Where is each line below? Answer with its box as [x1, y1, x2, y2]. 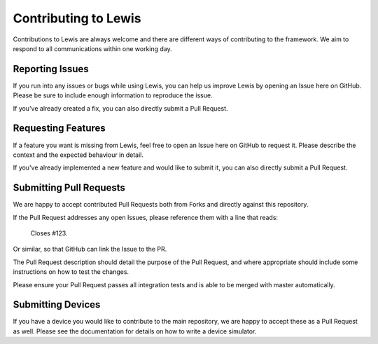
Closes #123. [30, 229, 68, 238]
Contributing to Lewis [13, 11, 141, 26]
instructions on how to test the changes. [13, 268, 129, 276]
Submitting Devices [13, 298, 101, 311]
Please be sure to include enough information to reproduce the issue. [13, 91, 213, 99]
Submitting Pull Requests [13, 182, 126, 194]
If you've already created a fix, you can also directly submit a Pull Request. [13, 104, 228, 112]
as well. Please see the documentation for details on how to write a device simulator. [13, 326, 257, 336]
